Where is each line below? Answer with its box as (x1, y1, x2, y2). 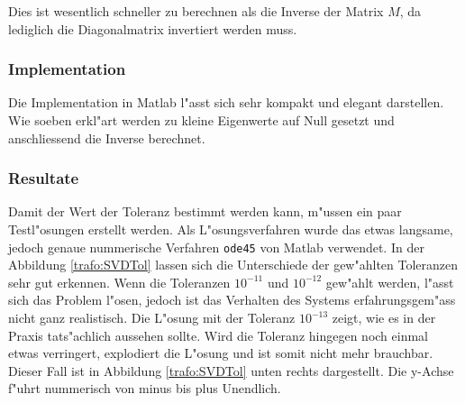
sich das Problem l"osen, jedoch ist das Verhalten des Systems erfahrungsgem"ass (8, 290, 456, 309)
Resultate (8, 167, 79, 189)
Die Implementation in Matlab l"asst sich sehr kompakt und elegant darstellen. (8, 93, 444, 112)
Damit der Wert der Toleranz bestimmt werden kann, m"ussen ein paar (8, 202, 402, 221)
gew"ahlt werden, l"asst (325, 272, 454, 291)
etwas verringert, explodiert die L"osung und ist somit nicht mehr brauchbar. (8, 343, 433, 362)
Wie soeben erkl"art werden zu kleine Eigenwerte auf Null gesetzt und (8, 111, 395, 129)
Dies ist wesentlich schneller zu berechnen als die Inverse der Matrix (8, 2, 384, 20)
